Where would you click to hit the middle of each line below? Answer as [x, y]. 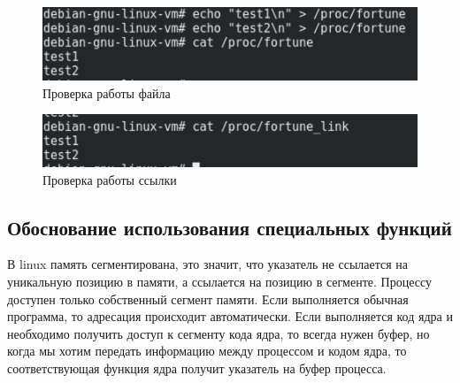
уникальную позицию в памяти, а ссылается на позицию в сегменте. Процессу [219, 281]
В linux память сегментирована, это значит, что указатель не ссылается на [208, 264]
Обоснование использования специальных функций [230, 227]
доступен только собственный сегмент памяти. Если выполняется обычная [208, 299]
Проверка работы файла [107, 92]
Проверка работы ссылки [110, 179]
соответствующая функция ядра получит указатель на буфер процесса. [197, 368]
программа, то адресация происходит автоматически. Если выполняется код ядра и [230, 316]
